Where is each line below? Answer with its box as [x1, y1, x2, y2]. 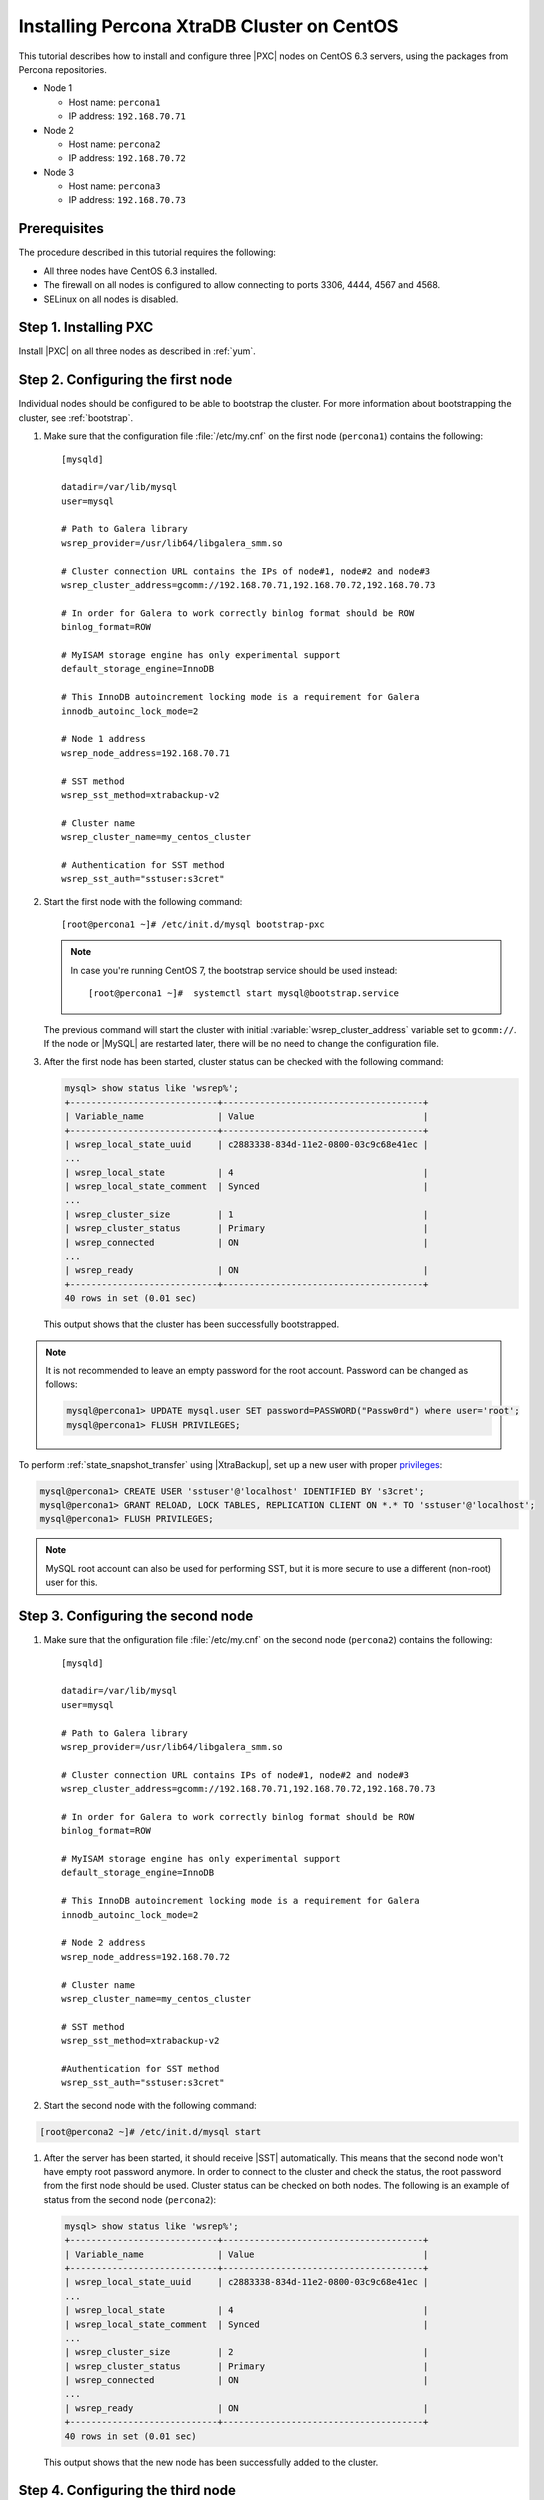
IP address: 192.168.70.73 [68, 194, 187, 206]
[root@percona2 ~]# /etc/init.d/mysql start [39, 2126, 262, 2137]
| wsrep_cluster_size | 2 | [64, 2346, 429, 2358]
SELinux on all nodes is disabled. [43, 293, 179, 305]
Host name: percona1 [68, 96, 161, 108]
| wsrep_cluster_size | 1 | [64, 1208, 429, 1220]
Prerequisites [18, 220, 104, 237]
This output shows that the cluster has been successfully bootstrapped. [43, 1318, 340, 1330]
